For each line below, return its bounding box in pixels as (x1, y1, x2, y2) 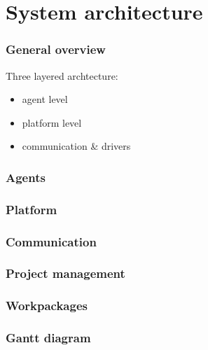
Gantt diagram (6, 329, 91, 346)
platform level (22, 115, 82, 129)
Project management (6, 265, 125, 282)
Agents (6, 168, 46, 185)
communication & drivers (22, 139, 131, 153)
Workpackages (6, 297, 88, 314)
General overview (6, 41, 106, 58)
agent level (22, 92, 68, 106)
